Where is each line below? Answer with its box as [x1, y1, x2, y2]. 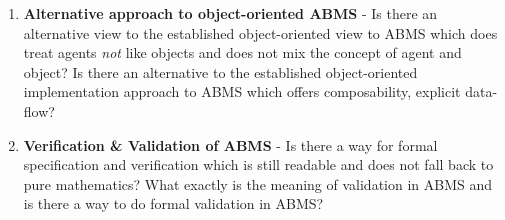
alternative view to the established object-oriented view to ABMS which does [23, 22, 498, 43]
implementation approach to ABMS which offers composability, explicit [23, 81, 461, 102]
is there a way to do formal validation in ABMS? [23, 193, 324, 214]
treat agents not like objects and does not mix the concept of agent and [23, 42, 462, 63]
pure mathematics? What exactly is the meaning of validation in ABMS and [23, 173, 493, 194]
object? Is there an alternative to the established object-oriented [23, 61, 418, 82]
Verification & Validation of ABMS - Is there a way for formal [23, 134, 438, 155]
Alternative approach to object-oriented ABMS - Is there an [23, 3, 438, 23]
